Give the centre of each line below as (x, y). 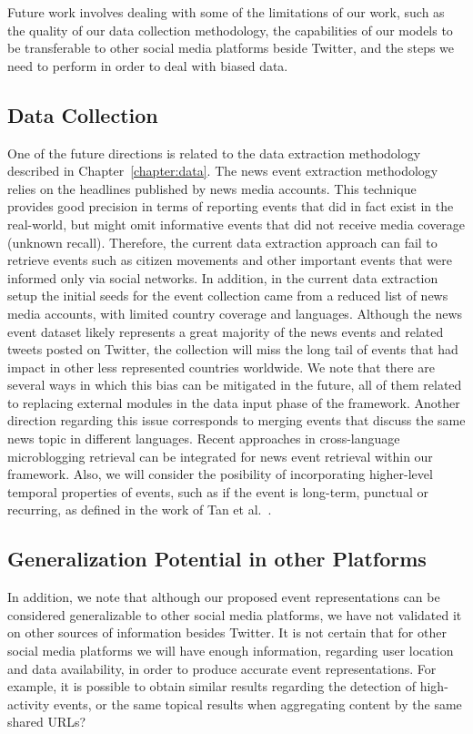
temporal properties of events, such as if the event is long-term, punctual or (218, 491)
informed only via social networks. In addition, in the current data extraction (223, 277)
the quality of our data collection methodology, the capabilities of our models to (230, 30)
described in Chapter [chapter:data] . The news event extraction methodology (223, 171)
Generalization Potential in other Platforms (217, 559)
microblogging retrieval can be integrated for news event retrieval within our (220, 456)
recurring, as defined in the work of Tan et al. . (140, 510)
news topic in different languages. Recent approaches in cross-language (204, 438)
